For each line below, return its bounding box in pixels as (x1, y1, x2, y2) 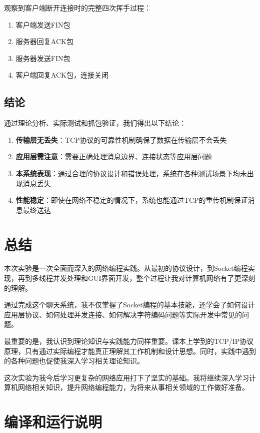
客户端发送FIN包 (15, 19, 70, 30)
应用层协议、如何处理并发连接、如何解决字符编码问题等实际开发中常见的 (4, 309, 242, 319)
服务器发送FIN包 (15, 53, 70, 63)
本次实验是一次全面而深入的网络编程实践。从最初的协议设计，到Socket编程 (4, 263, 248, 273)
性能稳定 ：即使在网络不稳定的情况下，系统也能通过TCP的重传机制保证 (15, 195, 248, 205)
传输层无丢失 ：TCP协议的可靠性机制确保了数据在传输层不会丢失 (15, 134, 227, 145)
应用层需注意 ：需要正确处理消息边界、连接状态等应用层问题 (15, 151, 212, 162)
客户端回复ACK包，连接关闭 (15, 70, 108, 80)
